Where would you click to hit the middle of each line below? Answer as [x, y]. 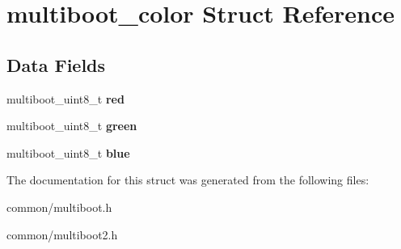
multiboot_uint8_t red [65, 98]
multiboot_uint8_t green [72, 126]
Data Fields [56, 64]
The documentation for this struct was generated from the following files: [188, 180]
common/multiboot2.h [62, 234]
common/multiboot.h [59, 207]
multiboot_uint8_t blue [68, 152]
